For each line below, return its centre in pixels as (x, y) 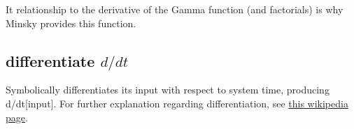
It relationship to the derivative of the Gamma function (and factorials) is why (175, 9)
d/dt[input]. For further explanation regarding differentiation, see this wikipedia (177, 103)
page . (17, 117)
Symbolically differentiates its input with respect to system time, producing (168, 90)
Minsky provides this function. (71, 23)
